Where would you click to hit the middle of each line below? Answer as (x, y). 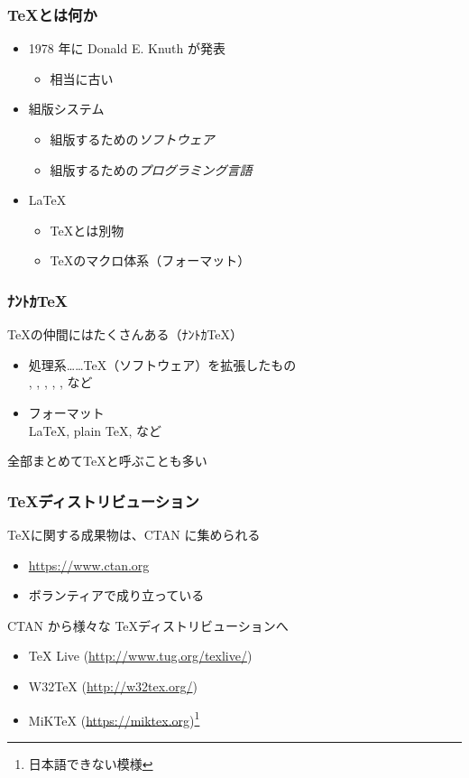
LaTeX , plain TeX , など (95, 430)
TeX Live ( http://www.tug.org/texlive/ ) (140, 656)
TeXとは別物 (87, 230)
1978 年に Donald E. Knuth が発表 (127, 48)
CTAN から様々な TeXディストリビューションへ (148, 625)
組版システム (66, 109)
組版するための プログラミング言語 (151, 169)
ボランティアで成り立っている (116, 595)
